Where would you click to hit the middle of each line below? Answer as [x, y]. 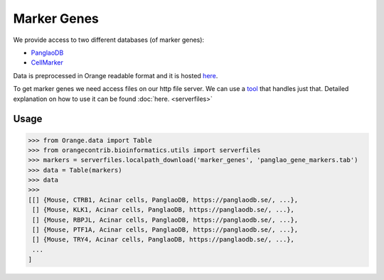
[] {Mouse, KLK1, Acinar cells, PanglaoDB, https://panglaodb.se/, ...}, [164, 210]
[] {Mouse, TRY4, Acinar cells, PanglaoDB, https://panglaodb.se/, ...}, [164, 239]
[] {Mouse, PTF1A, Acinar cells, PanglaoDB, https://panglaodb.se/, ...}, [165, 230]
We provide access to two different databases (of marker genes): [109, 40]
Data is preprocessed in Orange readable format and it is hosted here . [116, 75]
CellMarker [47, 63]
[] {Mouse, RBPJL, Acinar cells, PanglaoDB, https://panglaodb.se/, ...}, [165, 220]
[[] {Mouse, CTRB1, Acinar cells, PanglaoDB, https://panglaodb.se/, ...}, [163, 200]
